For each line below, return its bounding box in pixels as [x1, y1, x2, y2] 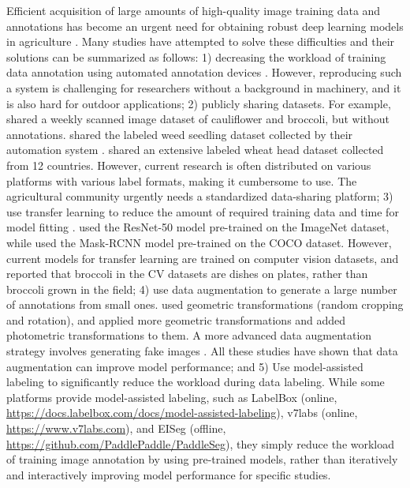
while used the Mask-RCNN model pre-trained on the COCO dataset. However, [6, 234, 392, 250]
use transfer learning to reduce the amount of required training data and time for [6, 203, 399, 220]
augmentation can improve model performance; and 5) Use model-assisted [6, 358, 363, 374]
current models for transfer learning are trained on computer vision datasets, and [6, 250, 399, 266]
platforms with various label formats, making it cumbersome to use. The [6, 172, 357, 189]
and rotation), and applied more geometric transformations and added [6, 311, 346, 328]
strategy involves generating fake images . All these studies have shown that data [6, 343, 398, 359]
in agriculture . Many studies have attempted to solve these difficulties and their [6, 33, 395, 50]
